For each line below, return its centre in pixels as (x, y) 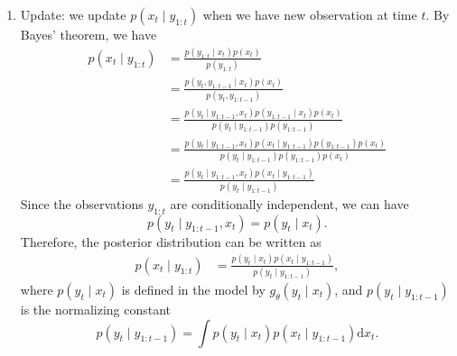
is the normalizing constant (96, 309)
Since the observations (82, 203)
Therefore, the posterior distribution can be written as (171, 241)
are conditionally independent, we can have (289, 203)
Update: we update (73, 14)
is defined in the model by (193, 289)
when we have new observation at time (310, 14)
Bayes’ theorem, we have (89, 34)
